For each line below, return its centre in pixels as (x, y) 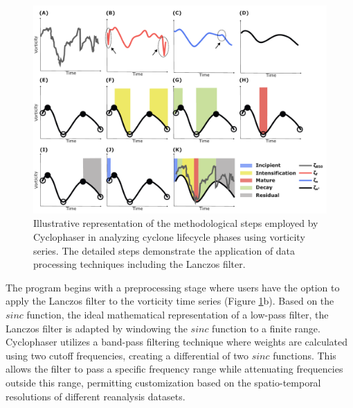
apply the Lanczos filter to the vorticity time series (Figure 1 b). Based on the (170, 301)
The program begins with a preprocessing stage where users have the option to (173, 287)
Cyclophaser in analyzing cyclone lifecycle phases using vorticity (169, 236)
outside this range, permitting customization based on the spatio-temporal (163, 382)
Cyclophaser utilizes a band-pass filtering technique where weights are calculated (177, 342)
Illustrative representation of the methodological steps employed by (176, 223)
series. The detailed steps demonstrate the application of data (164, 250)
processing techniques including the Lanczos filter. (139, 264)
